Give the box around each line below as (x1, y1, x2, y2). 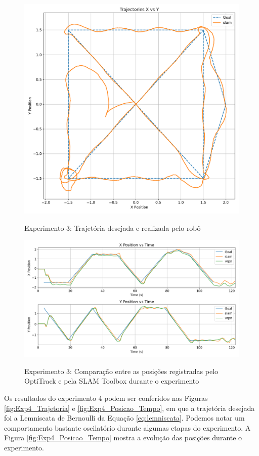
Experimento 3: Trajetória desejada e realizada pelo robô (24, 222, 201, 233)
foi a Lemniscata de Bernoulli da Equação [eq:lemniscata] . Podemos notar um (4, 412, 245, 423)
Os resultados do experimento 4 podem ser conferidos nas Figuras (4, 393, 208, 403)
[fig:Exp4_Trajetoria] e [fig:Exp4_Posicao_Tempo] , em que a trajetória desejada (4, 402, 255, 413)
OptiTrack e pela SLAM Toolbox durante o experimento (24, 376, 199, 386)
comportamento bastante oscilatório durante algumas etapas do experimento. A (4, 422, 251, 433)
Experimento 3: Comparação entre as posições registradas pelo (24, 365, 219, 376)
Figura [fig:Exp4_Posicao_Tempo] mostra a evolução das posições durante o (4, 432, 242, 443)
